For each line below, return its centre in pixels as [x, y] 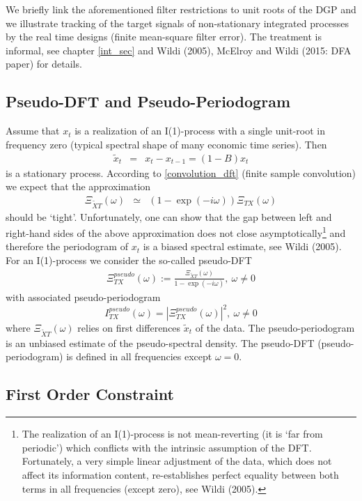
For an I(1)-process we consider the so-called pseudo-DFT [129, 260]
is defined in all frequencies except [139, 356]
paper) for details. [44, 64]
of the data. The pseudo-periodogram [275, 328]
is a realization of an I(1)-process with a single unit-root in [200, 131]
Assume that [33, 131]
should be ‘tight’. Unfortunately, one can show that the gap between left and [169, 216]
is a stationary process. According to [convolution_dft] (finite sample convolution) [181, 172]
